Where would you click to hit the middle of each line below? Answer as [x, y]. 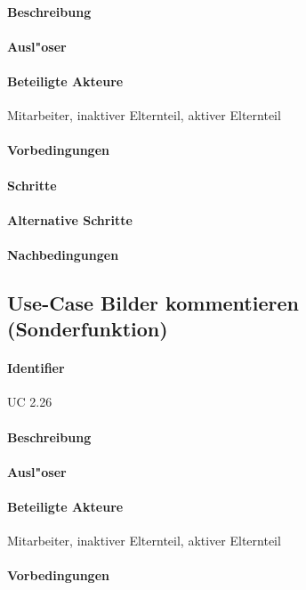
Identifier [36, 368]
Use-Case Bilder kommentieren [153, 302]
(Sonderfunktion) [88, 329]
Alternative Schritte [70, 219]
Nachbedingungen [63, 254]
